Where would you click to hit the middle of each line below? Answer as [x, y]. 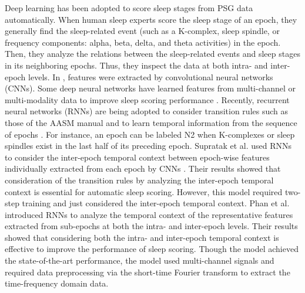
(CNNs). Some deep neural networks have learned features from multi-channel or [150, 88]
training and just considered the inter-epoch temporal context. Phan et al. [156, 203]
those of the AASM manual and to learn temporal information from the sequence [151, 122]
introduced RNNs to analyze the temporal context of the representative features [149, 214]
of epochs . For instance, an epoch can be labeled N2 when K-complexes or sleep [150, 134]
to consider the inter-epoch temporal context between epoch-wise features [137, 157]
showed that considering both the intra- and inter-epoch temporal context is [142, 237]
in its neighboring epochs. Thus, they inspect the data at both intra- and [136, 65]
